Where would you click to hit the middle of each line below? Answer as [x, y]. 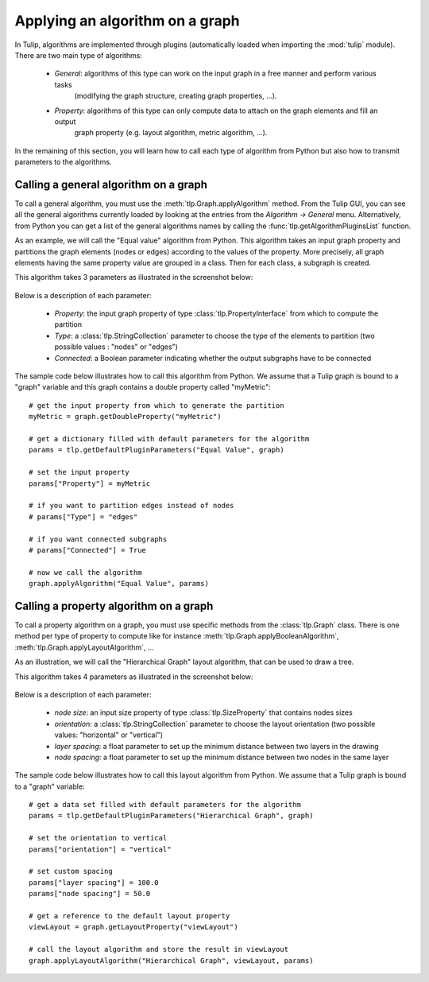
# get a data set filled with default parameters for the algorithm [165, 805]
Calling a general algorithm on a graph [111, 184]
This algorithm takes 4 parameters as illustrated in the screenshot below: [134, 677]
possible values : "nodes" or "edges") [116, 347]
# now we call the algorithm [85, 572]
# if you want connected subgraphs [98, 539]
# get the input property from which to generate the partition [157, 405]
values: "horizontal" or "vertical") [108, 735]
